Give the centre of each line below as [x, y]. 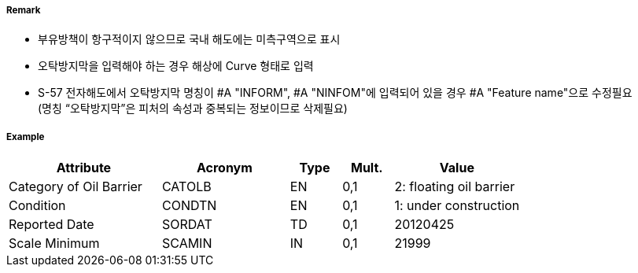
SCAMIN [187, 243]
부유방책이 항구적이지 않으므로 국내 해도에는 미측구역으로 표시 [189, 39]
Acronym [224, 168]
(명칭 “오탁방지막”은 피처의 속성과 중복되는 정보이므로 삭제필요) [193, 109]
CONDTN [189, 206]
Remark [24, 10]
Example [26, 136]
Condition [37, 206]
